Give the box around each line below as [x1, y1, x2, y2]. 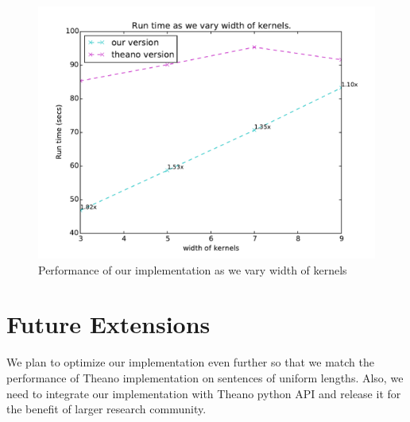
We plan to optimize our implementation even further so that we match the [6, 354, 374, 370]
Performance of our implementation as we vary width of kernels [38, 261, 347, 278]
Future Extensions [6, 308, 211, 340]
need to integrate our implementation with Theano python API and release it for [6, 385, 401, 401]
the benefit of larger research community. [6, 401, 207, 417]
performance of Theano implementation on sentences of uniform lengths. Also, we [6, 369, 404, 386]
